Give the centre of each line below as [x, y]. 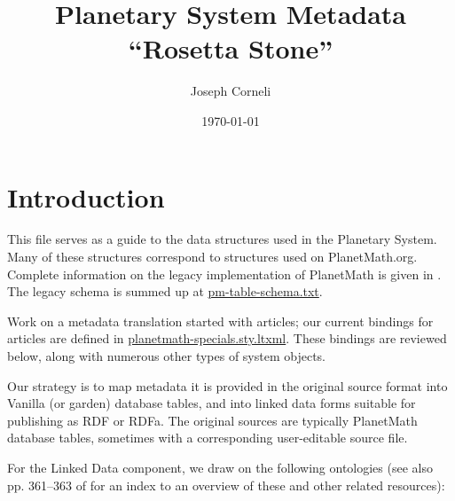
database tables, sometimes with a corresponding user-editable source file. [208, 438]
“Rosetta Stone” [231, 48]
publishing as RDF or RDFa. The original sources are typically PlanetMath [212, 420]
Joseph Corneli [231, 91]
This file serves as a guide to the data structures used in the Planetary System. [222, 239]
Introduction [86, 196]
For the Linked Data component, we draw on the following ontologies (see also [220, 467]
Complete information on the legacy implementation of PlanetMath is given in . [224, 274]
